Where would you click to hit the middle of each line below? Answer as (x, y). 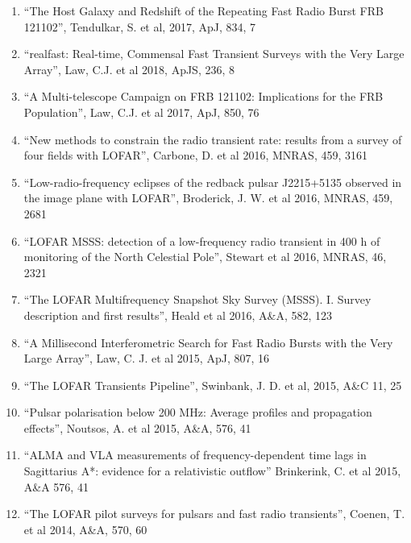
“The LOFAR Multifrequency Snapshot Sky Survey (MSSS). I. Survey (197, 299)
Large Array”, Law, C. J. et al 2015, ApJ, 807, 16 (147, 358)
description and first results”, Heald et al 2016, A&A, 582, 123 (178, 315)
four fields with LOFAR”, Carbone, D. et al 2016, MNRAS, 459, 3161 (195, 155)
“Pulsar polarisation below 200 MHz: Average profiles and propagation (198, 412)
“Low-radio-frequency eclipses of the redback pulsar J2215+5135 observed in (213, 182)
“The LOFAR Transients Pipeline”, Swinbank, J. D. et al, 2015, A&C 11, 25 (213, 385)
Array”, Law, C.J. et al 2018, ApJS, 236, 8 (129, 69)
